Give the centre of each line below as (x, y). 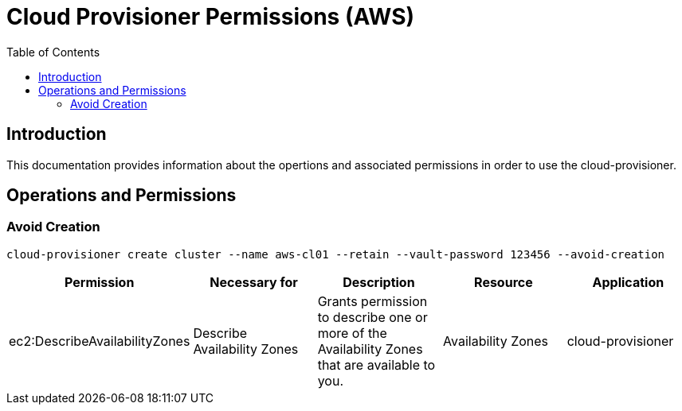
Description (379, 282)
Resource (504, 282)
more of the (352, 333)
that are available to (376, 364)
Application (628, 282)
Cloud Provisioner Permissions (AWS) (211, 17)
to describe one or (372, 317)
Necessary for (254, 282)
